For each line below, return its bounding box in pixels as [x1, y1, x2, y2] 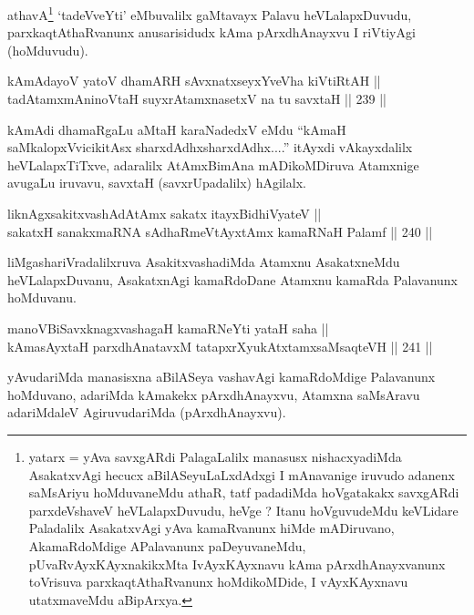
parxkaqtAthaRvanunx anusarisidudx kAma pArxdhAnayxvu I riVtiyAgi [7, 23, 416, 42]
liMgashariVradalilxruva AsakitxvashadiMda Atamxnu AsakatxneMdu [7, 252, 400, 272]
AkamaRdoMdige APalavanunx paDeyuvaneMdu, [28, 536, 306, 555]
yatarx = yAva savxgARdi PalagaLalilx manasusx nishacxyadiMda [28, 446, 402, 466]
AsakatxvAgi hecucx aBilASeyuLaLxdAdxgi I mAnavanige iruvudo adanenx [28, 465, 455, 484]
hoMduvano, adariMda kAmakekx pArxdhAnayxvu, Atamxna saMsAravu [7, 384, 420, 404]
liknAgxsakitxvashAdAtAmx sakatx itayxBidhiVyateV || [7, 204, 322, 222]
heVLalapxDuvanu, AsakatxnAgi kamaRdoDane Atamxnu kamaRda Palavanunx [7, 270, 459, 289]
